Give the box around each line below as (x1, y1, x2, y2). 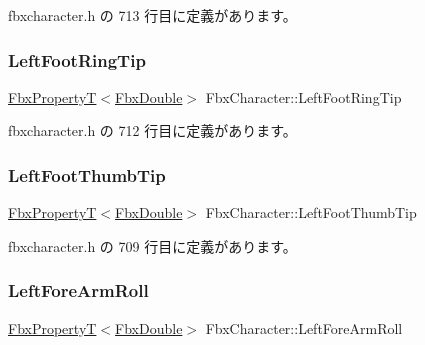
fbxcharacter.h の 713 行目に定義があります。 (8, 5, 297, 25)
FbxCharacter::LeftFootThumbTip (205, 202, 417, 223)
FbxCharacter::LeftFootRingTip (205, 86, 402, 107)
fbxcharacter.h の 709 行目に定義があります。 (8, 235, 297, 256)
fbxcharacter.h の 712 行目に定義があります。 (8, 120, 297, 141)
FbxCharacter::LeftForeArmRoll (205, 317, 403, 338)
